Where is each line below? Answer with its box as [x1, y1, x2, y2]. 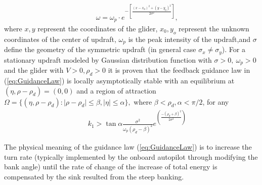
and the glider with [4, 65, 64, 75]
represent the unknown [179, 23, 249, 33]
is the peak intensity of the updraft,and [128, 33, 251, 44]
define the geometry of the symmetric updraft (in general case [4, 44, 196, 55]
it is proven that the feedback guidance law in [108, 65, 250, 75]
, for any [202, 96, 229, 107]
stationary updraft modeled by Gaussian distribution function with [4, 54, 212, 65]
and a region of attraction [76, 85, 156, 96]
